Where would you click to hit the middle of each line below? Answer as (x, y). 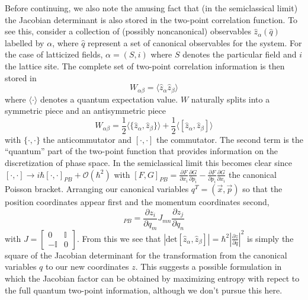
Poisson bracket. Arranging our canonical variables (97, 188)
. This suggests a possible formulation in (208, 267)
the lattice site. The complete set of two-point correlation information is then (145, 66)
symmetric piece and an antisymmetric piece (86, 111)
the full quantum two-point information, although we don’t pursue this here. (144, 290)
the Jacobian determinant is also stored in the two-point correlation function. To (151, 19)
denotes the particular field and (240, 54)
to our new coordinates (87, 267)
